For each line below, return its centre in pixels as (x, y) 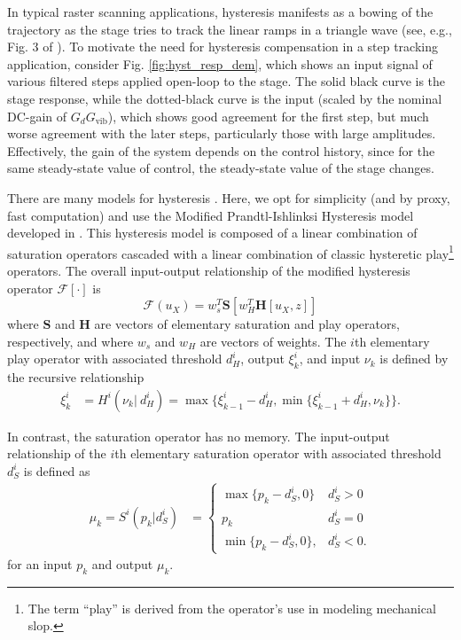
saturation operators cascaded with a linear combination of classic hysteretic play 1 (230, 252)
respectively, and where (70, 341)
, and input (330, 359)
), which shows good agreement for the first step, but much (268, 116)
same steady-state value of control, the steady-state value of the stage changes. (221, 168)
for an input (40, 564)
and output (122, 564)
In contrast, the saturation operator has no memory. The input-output (199, 436)
